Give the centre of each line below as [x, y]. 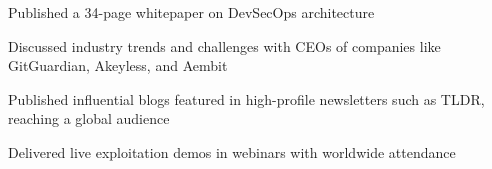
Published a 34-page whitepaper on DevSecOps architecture [191, 12]
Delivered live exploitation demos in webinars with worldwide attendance [232, 151]
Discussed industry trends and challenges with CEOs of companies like [224, 45]
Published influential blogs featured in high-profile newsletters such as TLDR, [246, 98]
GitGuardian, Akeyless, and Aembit [118, 65]
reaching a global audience [89, 118]
